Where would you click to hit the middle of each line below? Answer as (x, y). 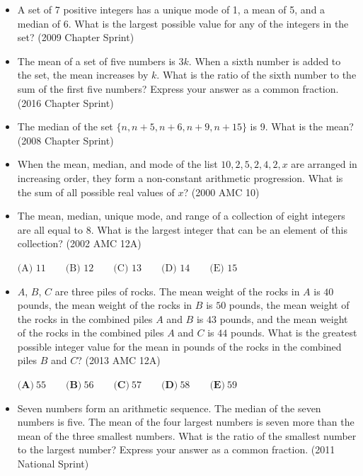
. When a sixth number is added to (265, 61)
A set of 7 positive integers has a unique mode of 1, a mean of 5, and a (171, 9)
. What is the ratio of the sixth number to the (257, 75)
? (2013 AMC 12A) (119, 360)
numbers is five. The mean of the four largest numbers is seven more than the (186, 422)
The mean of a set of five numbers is (96, 61)
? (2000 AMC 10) (221, 192)
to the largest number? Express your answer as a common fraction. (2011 (176, 449)
